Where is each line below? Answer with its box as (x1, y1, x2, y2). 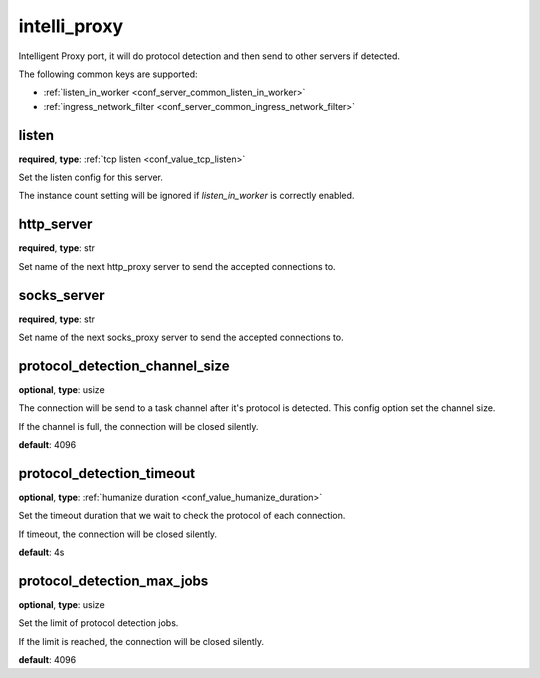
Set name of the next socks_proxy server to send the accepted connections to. (18, 331, 344, 343)
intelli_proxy (18, 15, 124, 37)
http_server (18, 216, 93, 233)
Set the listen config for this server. (18, 171, 164, 184)
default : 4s (18, 546, 65, 559)
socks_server (18, 286, 105, 304)
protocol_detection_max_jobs (18, 572, 209, 589)
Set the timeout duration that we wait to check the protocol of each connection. (18, 510, 346, 522)
